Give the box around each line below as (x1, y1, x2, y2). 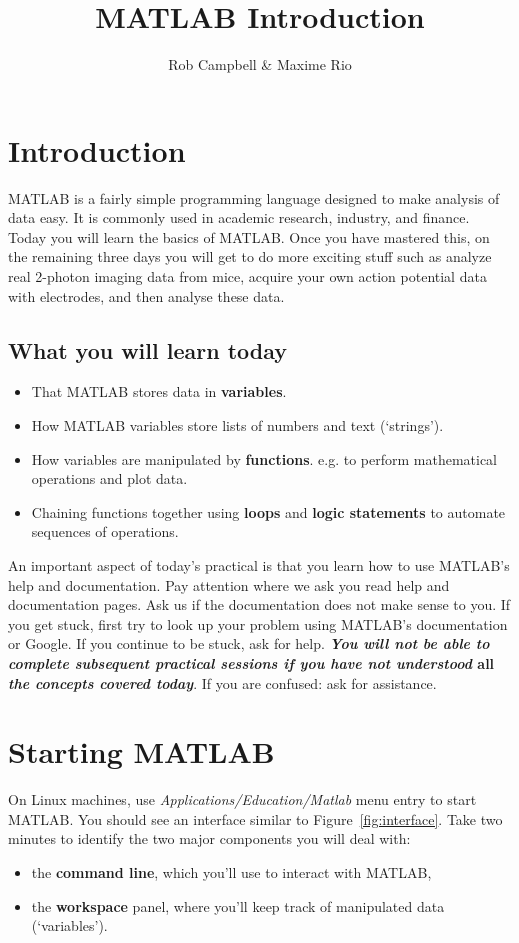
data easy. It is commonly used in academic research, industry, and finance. (8, 207, 470, 228)
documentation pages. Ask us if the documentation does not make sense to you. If (8, 594, 511, 615)
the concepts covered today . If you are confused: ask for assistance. (8, 672, 437, 693)
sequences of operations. (31, 521, 179, 542)
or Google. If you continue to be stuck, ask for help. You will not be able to (8, 633, 490, 654)
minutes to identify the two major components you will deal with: (8, 828, 411, 849)
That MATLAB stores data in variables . (31, 381, 287, 402)
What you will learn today (8, 334, 288, 365)
